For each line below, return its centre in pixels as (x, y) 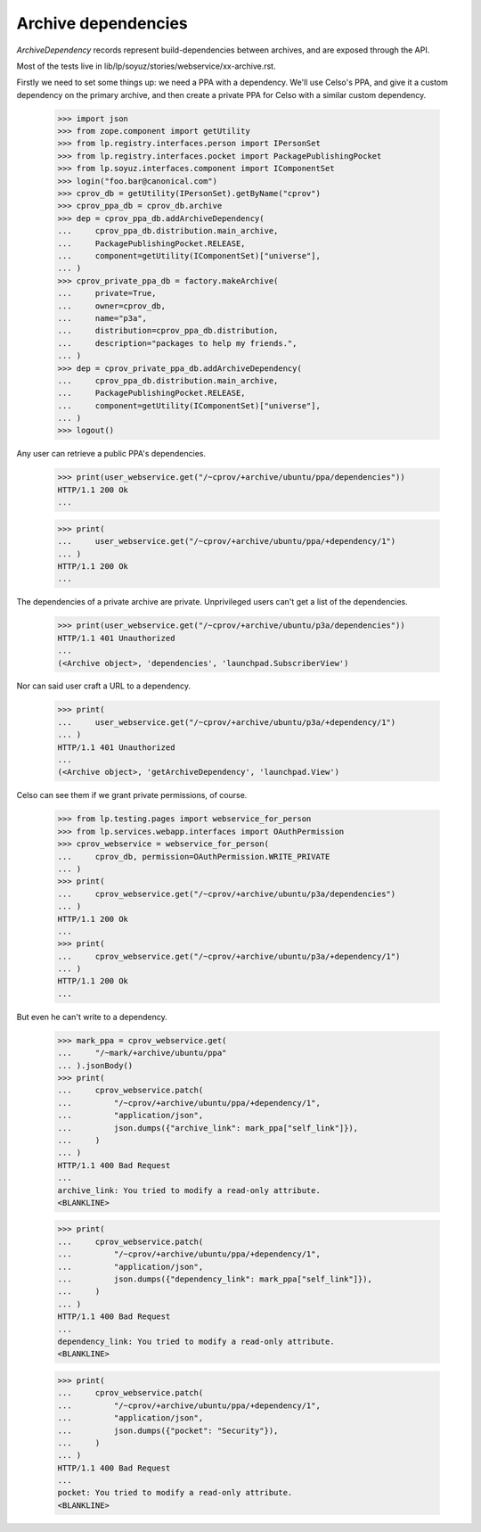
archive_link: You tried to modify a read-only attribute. (189, 1190)
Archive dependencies (102, 23)
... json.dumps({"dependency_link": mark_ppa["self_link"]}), (215, 1279)
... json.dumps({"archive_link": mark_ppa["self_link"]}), (208, 1128)
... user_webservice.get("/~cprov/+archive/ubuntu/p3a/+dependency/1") (227, 722)
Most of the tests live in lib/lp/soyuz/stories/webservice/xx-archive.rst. (146, 66)
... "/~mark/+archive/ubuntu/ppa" (142, 1053)
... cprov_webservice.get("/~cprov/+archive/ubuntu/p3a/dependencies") (227, 894)
